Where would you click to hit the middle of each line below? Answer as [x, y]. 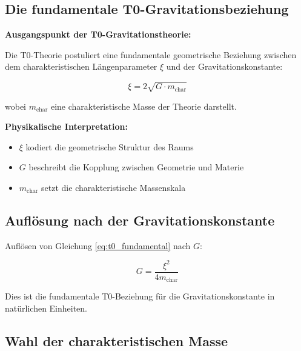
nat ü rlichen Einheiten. [46, 308]
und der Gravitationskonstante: [224, 66]
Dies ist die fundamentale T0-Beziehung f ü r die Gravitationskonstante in [140, 296]
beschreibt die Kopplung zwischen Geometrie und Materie [136, 167]
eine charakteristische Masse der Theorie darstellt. [144, 106]
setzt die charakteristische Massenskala [114, 187]
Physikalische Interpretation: [66, 126]
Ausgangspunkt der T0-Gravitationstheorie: [98, 34]
